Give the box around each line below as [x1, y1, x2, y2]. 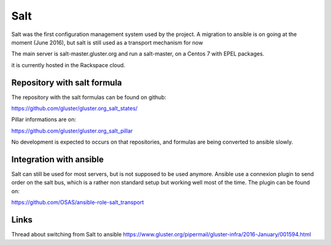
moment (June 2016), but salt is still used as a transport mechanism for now [11, 38, 204, 46]
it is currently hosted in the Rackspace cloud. [11, 61, 126, 68]
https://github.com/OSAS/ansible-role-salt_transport [11, 199, 144, 206]
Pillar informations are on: [11, 116, 77, 123]
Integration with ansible [11, 155, 104, 164]
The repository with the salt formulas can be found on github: [11, 93, 167, 101]
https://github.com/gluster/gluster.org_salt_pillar [11, 127, 133, 134]
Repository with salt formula [11, 77, 123, 88]
